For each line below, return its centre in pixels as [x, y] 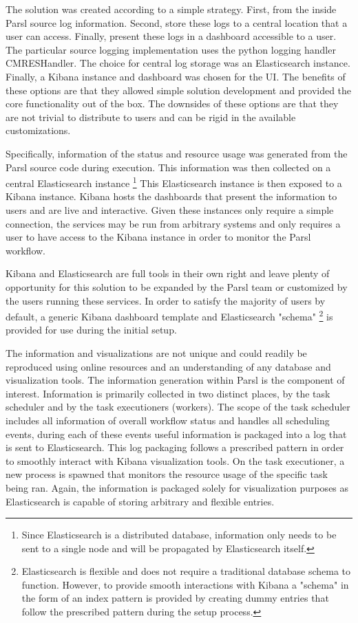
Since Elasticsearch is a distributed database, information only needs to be [179, 535]
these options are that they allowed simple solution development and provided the [179, 90]
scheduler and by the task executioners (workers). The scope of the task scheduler [178, 407]
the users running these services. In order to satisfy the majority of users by [166, 300]
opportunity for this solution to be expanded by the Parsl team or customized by [177, 286]
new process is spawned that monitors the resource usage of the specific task [167, 474]
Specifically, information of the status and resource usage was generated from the [177, 153]
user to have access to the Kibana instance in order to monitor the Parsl [158, 237]
